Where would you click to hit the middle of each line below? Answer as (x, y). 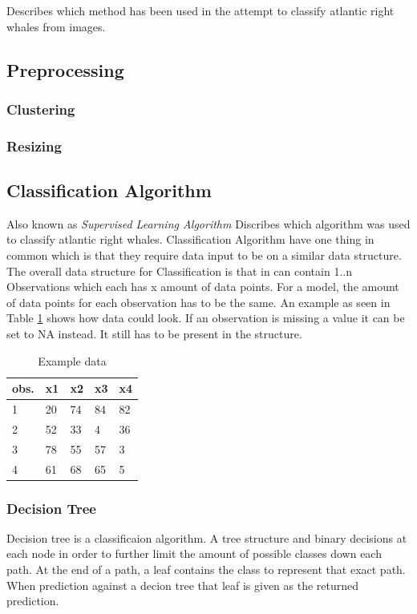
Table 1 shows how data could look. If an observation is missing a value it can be (206, 318)
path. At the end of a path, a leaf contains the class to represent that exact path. (206, 570)
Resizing (34, 145)
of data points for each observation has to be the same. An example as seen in (198, 302)
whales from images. (56, 26)
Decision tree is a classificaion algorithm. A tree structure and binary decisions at (207, 537)
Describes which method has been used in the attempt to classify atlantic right (200, 10)
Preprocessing (65, 69)
